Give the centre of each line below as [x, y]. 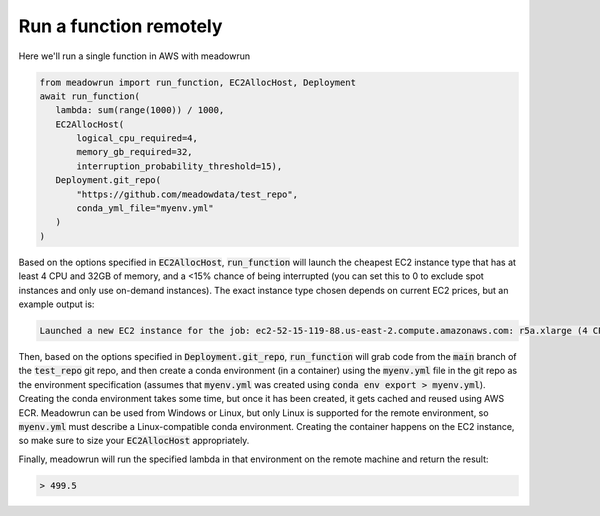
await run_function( [89, 96]
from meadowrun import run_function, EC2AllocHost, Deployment [198, 82]
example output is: [56, 304]
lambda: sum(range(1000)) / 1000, [140, 110]
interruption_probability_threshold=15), [179, 166]
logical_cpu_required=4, [137, 138]
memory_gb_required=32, [135, 152]
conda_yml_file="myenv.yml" [145, 208]
